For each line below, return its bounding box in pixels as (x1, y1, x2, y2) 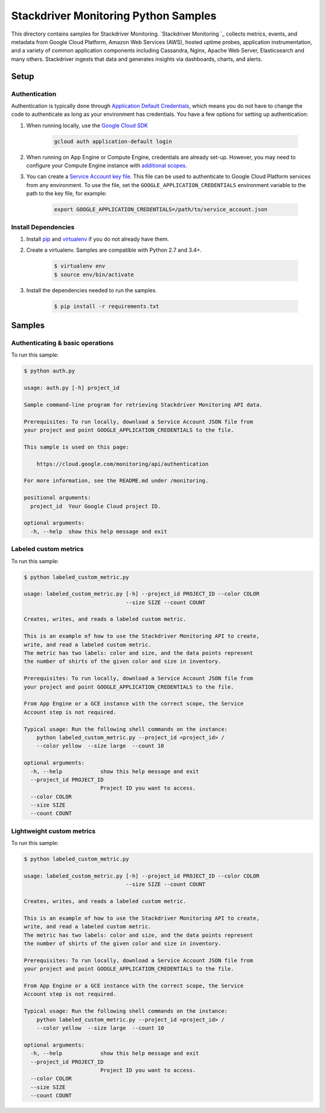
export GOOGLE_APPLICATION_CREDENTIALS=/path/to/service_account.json (54, 206, 268, 213)
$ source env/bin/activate (54, 271, 134, 278)
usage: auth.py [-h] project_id (24, 384, 120, 392)
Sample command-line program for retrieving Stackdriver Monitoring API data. (24, 401, 263, 408)
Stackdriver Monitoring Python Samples (11, 9, 217, 22)
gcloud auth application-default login (54, 138, 172, 145)
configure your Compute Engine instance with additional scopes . (26, 162, 187, 169)
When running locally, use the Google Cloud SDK (26, 121, 148, 129)
